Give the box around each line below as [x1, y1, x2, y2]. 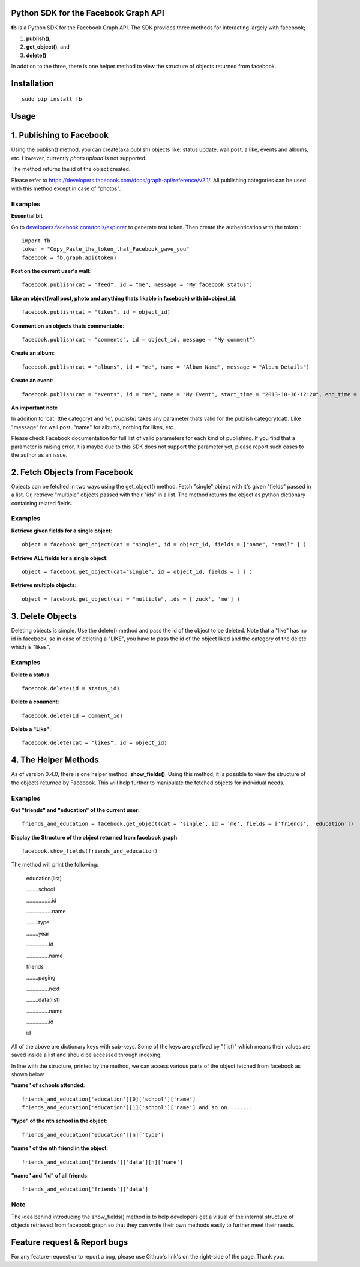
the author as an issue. [11, 451, 68, 459]
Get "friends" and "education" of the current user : [11, 806, 140, 813]
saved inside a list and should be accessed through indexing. [11, 1051, 162, 1059]
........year [26, 930, 50, 937]
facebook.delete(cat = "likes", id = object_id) [22, 739, 167, 747]
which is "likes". [11, 643, 50, 651]
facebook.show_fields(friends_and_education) [22, 848, 158, 855]
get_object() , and [26, 43, 70, 50]
